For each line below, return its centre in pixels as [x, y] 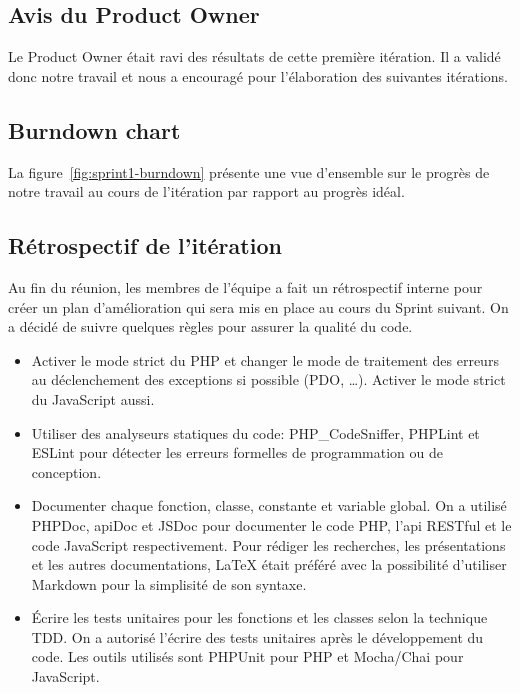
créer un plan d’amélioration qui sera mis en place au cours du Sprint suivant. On [258, 306]
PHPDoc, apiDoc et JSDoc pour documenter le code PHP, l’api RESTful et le [271, 524]
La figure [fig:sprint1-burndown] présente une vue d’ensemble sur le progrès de [249, 171]
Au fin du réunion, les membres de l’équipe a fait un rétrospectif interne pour [245, 286]
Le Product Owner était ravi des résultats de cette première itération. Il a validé [254, 56]
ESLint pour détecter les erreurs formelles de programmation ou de [237, 452]
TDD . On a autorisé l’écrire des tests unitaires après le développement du [257, 636]
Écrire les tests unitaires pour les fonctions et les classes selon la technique [259, 617]
